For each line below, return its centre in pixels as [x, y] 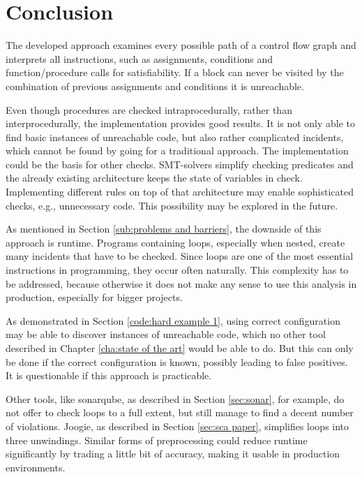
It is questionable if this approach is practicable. [109, 375]
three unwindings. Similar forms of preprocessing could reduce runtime [157, 440]
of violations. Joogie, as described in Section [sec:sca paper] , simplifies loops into [178, 426]
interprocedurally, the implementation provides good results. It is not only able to [181, 123]
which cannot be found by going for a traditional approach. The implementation [177, 151]
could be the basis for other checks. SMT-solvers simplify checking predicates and [180, 164]
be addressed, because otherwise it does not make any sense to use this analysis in [181, 283]
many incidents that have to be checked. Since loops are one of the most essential [180, 256]
